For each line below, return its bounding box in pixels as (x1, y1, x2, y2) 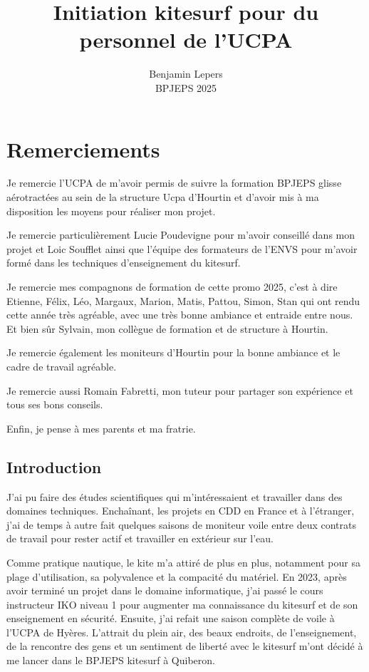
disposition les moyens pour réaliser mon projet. (6, 203, 216, 218)
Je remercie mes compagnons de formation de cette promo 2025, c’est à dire (6, 279, 338, 294)
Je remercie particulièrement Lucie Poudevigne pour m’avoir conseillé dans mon (6, 227, 355, 242)
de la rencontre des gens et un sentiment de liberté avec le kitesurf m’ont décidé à (6, 639, 363, 653)
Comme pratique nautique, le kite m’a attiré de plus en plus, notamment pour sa (6, 554, 360, 569)
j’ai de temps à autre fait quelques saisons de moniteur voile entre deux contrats (6, 517, 356, 532)
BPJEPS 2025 (155, 80, 217, 95)
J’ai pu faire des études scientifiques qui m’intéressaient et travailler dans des (6, 489, 343, 504)
